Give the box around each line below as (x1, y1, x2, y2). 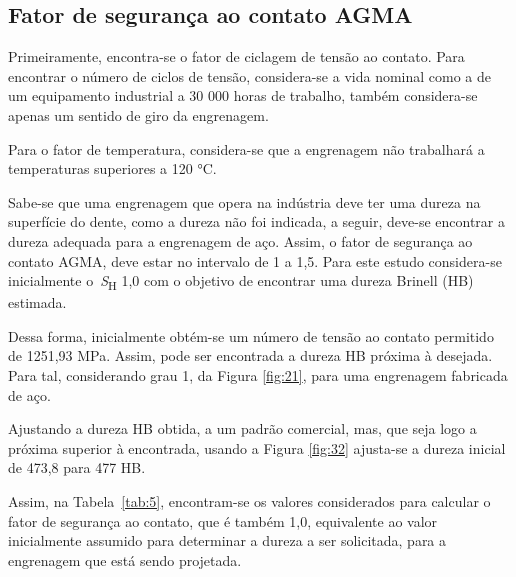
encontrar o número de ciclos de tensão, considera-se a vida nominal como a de (8, 65, 492, 86)
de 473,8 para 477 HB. (8, 457, 146, 478)
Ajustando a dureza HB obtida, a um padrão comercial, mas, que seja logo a (8, 418, 477, 439)
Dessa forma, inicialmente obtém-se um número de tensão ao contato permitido (8, 325, 494, 346)
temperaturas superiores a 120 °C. (8, 158, 217, 179)
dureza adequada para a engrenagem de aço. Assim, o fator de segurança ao (8, 230, 473, 251)
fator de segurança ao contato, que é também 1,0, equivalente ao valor (8, 510, 438, 531)
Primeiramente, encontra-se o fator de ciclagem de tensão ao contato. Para (8, 46, 465, 67)
